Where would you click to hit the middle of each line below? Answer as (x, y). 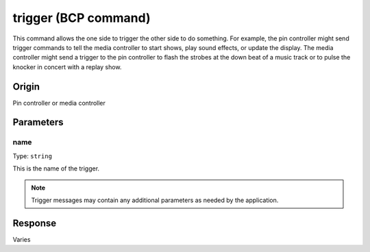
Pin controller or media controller (59, 103)
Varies (22, 239)
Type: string (33, 156)
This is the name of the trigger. (56, 168)
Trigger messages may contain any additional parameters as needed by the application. (155, 200)
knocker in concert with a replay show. (67, 67)
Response (35, 223)
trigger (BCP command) (82, 18)
